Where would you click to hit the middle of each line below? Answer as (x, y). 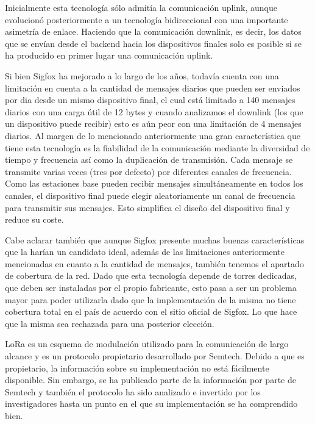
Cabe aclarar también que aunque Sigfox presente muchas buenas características (155, 239)
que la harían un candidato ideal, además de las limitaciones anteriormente (145, 252)
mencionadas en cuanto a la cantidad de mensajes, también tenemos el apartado (154, 263)
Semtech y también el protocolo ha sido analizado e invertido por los (133, 391)
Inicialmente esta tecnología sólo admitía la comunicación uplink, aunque (141, 7)
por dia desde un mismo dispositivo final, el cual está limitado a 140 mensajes (150, 100)
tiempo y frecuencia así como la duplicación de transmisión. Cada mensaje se (149, 160)
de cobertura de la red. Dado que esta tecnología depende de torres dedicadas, (151, 275)
